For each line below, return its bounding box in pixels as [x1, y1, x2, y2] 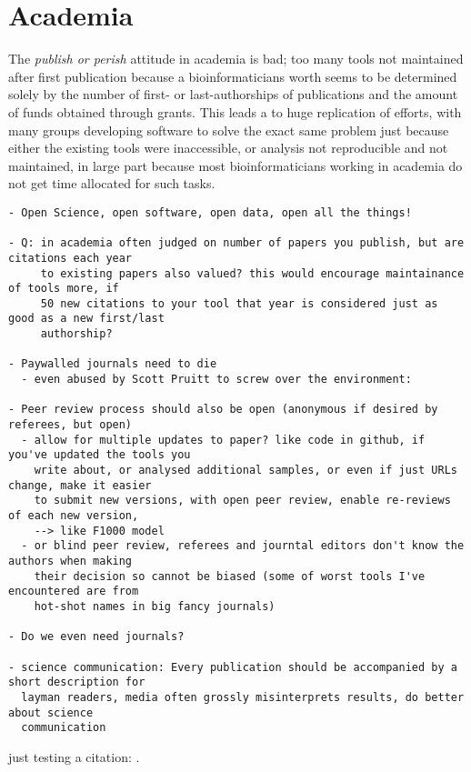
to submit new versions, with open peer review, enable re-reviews [34, 494, 451, 507]
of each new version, [8, 509, 139, 522]
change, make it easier [8, 478, 152, 492]
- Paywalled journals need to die [8, 357, 217, 371]
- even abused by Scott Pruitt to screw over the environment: [21, 373, 412, 386]
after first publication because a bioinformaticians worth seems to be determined [8, 66, 457, 85]
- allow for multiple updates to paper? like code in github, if [21, 433, 426, 446]
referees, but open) [8, 418, 133, 432]
